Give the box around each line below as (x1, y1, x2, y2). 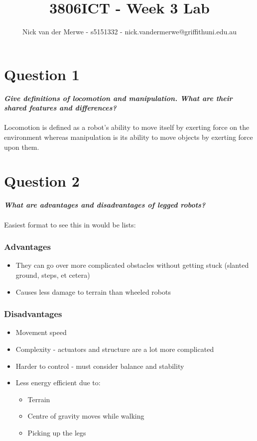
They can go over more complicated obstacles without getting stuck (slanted (15, 260, 249, 270)
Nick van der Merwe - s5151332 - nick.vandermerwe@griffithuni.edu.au (22, 26, 237, 37)
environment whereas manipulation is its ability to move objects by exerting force (4, 132, 253, 142)
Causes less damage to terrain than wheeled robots (15, 286, 171, 297)
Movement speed (15, 327, 67, 337)
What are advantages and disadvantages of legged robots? (4, 200, 206, 210)
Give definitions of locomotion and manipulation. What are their (4, 93, 233, 103)
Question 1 (4, 64, 80, 84)
